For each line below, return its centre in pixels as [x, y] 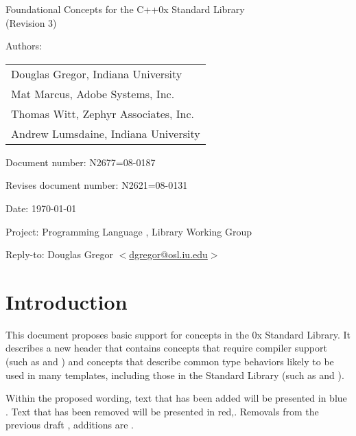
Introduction [67, 301]
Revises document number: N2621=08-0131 [97, 185]
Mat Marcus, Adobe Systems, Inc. [93, 93]
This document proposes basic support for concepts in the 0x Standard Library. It [178, 334]
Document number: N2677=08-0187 [81, 162]
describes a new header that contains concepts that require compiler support [166, 348]
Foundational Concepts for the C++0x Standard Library [125, 9]
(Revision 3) [31, 22]
